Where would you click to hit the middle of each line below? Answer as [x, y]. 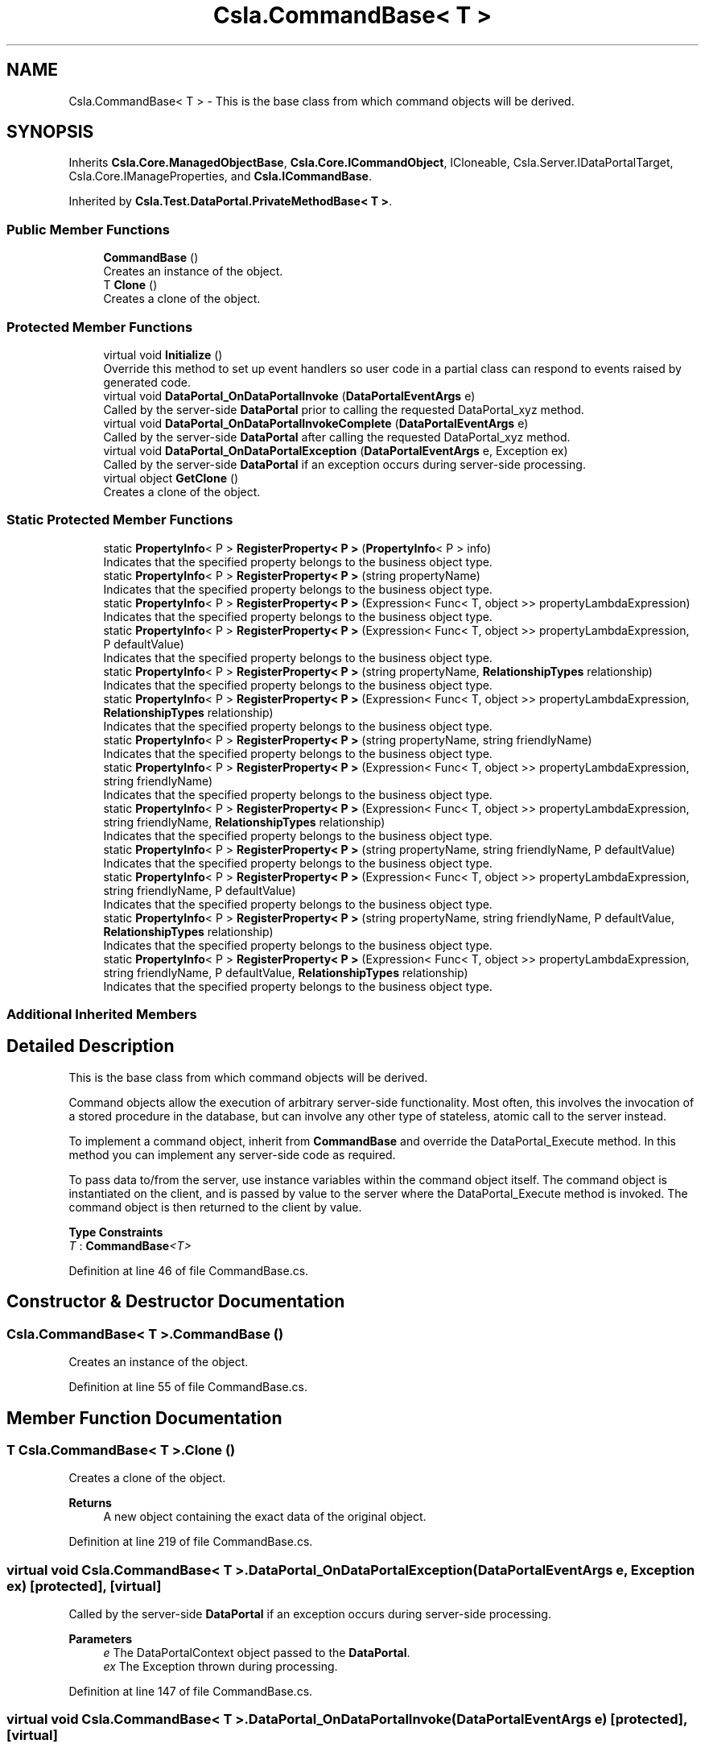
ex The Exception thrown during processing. [221, 1667]
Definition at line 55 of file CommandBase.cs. [188, 1387]
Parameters [101, 1639]
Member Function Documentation [144, 1418]
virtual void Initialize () [163, 354]
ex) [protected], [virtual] [84, 1586]
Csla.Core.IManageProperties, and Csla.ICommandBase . [220, 176]
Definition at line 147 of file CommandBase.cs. [191, 1692]
